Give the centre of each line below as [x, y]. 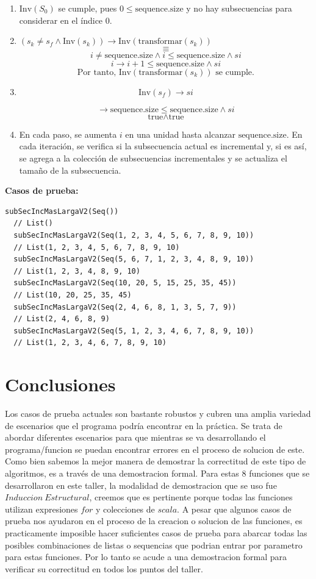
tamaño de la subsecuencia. [70, 170]
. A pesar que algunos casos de [234, 509]
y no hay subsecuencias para [239, 8]
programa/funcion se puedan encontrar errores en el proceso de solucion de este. [155, 449]
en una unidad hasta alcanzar [180, 134]
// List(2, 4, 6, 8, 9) [62, 319]
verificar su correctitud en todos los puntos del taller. [104, 568]
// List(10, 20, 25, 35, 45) [73, 295]
